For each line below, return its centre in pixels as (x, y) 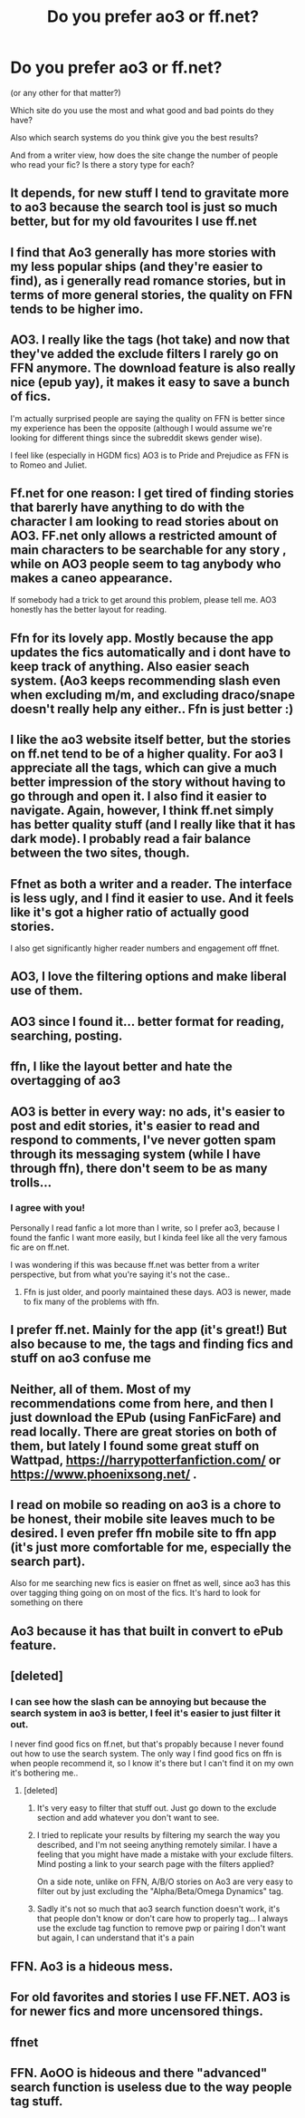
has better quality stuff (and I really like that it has (153, 825)
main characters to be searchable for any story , (148, 550)
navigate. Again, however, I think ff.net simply (142, 811)
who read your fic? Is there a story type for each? (102, 164)
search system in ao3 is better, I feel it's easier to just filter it (146, 1713)
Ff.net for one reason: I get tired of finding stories (152, 493)
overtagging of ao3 (66, 1081)
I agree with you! (48, 1208)
